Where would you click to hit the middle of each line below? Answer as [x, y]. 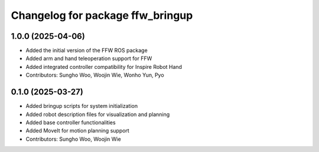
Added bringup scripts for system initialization [82, 106]
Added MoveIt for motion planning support [77, 131]
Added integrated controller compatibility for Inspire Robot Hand [104, 67]
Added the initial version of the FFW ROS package [87, 51]
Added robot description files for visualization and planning [98, 114]
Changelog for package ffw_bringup [102, 15]
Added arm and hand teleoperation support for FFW [89, 58]
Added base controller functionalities [71, 122]
